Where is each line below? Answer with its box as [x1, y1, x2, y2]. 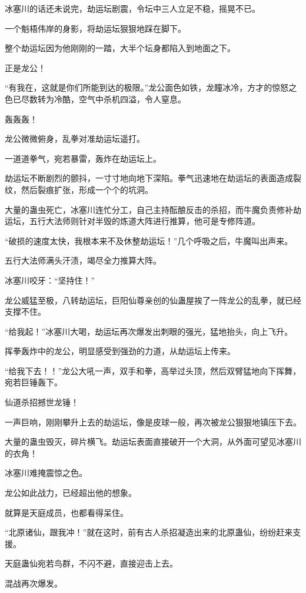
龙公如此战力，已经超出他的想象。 [5, 487, 137, 499]
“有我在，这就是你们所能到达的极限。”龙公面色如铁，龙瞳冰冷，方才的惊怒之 [5, 81, 297, 94]
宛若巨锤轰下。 [5, 376, 62, 388]
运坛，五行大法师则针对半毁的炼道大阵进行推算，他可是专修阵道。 [5, 215, 260, 227]
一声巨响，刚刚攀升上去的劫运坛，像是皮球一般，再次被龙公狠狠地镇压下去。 [5, 415, 301, 428]
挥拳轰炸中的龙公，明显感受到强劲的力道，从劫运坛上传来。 [5, 345, 235, 357]
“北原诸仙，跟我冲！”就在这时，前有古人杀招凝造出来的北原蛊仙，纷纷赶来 [5, 526, 293, 538]
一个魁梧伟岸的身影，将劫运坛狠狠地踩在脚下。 [5, 22, 186, 34]
